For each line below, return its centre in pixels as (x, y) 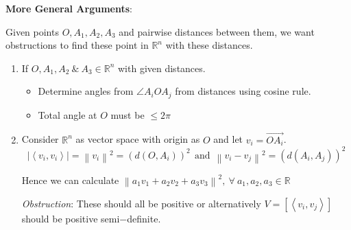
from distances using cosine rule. (243, 91)
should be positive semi (71, 218)
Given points (32, 31)
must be (128, 114)
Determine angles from (86, 91)
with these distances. (209, 45)
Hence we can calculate (70, 180)
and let (228, 139)
